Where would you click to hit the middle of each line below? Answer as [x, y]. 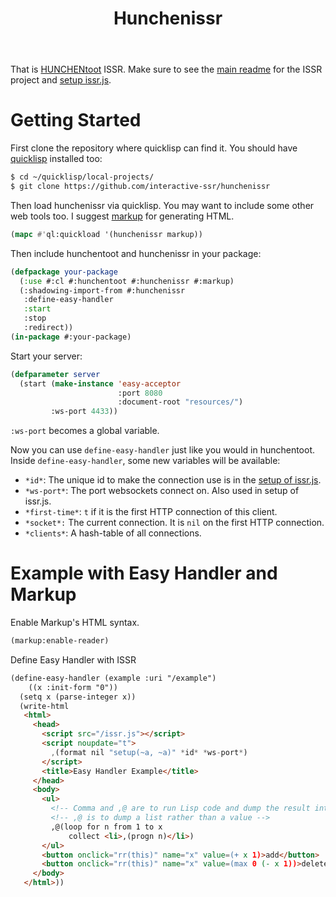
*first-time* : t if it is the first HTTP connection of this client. [151, 512]
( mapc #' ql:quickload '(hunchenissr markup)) [106, 234]
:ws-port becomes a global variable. [85, 431]
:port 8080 [140, 393]
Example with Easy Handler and [144, 573]
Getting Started [76, 120]
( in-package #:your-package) [71, 337]
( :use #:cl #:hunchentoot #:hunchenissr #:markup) [127, 281]
